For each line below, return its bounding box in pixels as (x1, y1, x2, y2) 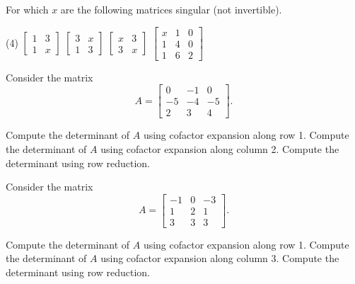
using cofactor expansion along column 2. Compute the (100, 141, 339, 156)
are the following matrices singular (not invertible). (60, 2, 282, 16)
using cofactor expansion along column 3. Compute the (100, 251, 339, 266)
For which (6, 2, 49, 16)
